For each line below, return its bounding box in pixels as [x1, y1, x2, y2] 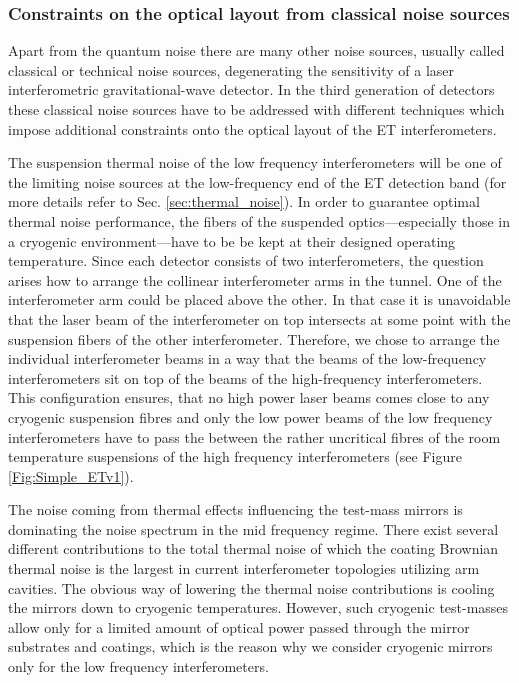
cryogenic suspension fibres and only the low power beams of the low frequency [8, 406, 493, 427]
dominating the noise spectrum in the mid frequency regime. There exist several [8, 518, 499, 539]
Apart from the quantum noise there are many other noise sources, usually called [8, 40, 505, 61]
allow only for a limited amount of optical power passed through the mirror [8, 616, 470, 637]
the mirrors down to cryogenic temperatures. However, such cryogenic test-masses [8, 597, 509, 618]
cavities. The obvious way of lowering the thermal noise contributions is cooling [8, 577, 495, 598]
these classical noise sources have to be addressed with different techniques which [8, 99, 505, 119]
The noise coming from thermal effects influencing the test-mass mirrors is [8, 499, 463, 520]
